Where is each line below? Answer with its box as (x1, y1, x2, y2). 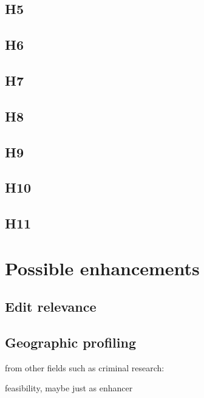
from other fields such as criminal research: (5, 361, 165, 374)
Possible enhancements (5, 255, 200, 280)
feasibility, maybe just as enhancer (5, 382, 133, 394)
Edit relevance (5, 297, 97, 316)
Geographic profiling (5, 333, 136, 352)
